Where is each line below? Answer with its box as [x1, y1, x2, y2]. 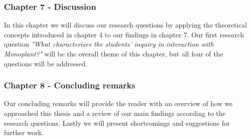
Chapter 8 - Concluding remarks [4, 79, 136, 91]
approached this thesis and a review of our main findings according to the [4, 108, 226, 118]
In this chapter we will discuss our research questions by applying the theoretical [4, 20, 247, 30]
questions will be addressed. [4, 58, 87, 68]
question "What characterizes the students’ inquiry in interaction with [4, 39, 214, 49]
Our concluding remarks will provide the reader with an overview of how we [4, 98, 233, 109]
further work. [4, 127, 44, 138]
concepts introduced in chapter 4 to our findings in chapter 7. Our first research [4, 29, 244, 39]
